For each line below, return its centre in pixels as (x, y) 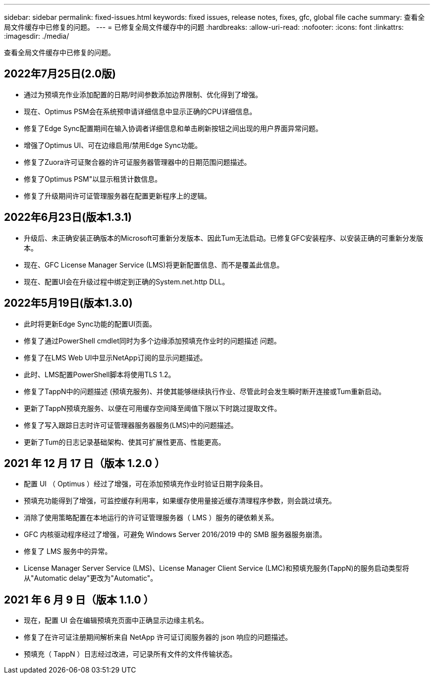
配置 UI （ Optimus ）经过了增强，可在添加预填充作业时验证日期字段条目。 (146, 484)
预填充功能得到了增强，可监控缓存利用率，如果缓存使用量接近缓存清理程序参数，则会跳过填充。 (180, 501)
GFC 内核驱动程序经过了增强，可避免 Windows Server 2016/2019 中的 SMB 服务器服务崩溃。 (175, 535)
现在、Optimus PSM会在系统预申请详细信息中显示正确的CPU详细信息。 (140, 111)
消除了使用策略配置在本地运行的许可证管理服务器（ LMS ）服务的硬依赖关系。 (151, 518)
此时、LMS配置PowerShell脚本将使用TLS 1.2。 (100, 374)
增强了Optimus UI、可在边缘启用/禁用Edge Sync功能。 (113, 145)
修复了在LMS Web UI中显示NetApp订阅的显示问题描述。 (115, 357)
